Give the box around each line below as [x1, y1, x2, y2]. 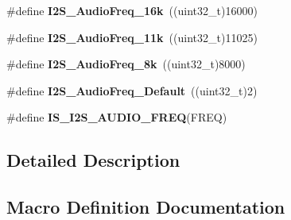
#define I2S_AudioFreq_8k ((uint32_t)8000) [6, 56, 246, 72]
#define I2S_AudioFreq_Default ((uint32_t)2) [6, 82, 258, 98]
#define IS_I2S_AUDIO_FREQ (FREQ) [6, 109, 227, 125]
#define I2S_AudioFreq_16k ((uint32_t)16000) [6, 2, 258, 18]
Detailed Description [6, 148, 180, 172]
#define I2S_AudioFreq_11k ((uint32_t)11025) [6, 29, 258, 45]
